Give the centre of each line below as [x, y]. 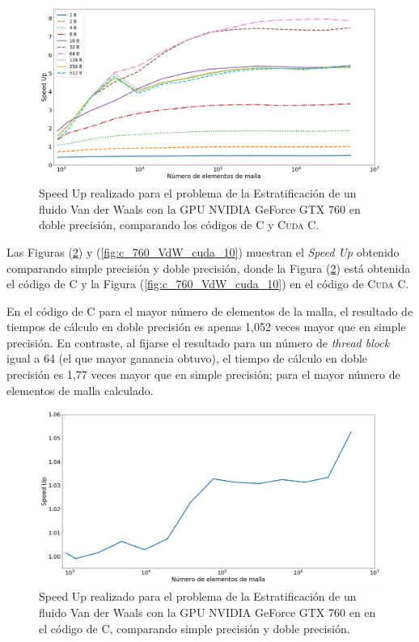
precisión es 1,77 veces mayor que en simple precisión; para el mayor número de [203, 374]
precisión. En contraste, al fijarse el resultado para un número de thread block [198, 342]
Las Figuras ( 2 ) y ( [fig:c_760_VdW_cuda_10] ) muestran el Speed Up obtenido [203, 251]
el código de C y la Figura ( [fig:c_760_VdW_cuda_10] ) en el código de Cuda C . [208, 284]
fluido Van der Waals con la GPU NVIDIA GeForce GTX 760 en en [207, 612]
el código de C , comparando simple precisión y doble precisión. [195, 628]
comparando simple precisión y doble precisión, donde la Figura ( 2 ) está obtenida [209, 268]
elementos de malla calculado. [80, 390]
